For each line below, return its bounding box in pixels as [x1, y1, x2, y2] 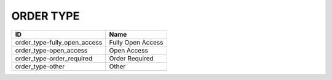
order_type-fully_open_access [15, 38, 103, 46]
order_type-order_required [15, 54, 92, 62]
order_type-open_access [15, 46, 88, 54]
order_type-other [15, 62, 65, 70]
